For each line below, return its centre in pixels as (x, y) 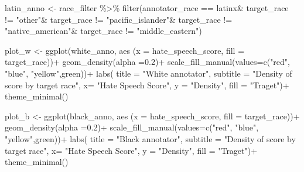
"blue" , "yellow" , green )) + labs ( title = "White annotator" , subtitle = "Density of (148, 73)
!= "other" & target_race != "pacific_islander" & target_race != (119, 19)
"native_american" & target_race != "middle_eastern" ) (103, 31)
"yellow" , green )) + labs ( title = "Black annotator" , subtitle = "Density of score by (150, 138)
